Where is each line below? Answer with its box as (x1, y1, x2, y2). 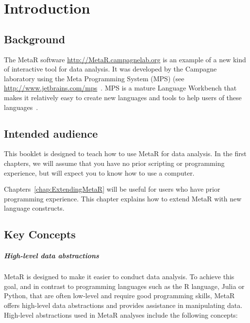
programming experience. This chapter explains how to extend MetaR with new (4, 193, 242, 203)
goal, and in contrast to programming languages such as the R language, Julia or (4, 281, 245, 291)
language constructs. (4, 203, 65, 213)
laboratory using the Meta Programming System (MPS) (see (4, 73, 184, 83)
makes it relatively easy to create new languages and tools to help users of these (4, 92, 242, 102)
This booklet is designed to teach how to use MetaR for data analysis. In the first (4, 148, 247, 159)
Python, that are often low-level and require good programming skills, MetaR (4, 290, 235, 301)
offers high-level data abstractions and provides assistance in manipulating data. (4, 300, 243, 310)
